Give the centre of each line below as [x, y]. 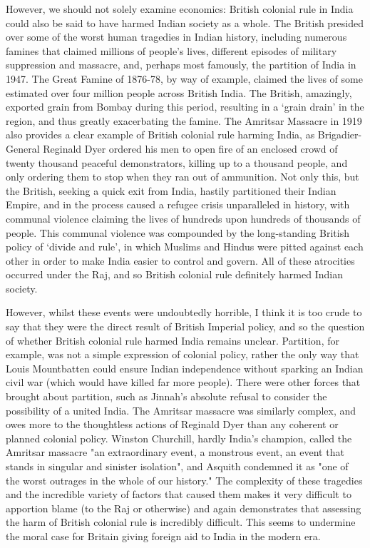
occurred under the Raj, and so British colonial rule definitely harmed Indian [174, 274]
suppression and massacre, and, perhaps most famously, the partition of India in [181, 65]
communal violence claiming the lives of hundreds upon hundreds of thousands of [183, 218]
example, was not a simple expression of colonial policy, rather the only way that [183, 354]
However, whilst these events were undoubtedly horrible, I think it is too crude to [184, 312]
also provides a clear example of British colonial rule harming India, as [160, 135]
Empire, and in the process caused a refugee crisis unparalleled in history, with [178, 204]
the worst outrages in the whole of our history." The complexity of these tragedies [184, 480]
